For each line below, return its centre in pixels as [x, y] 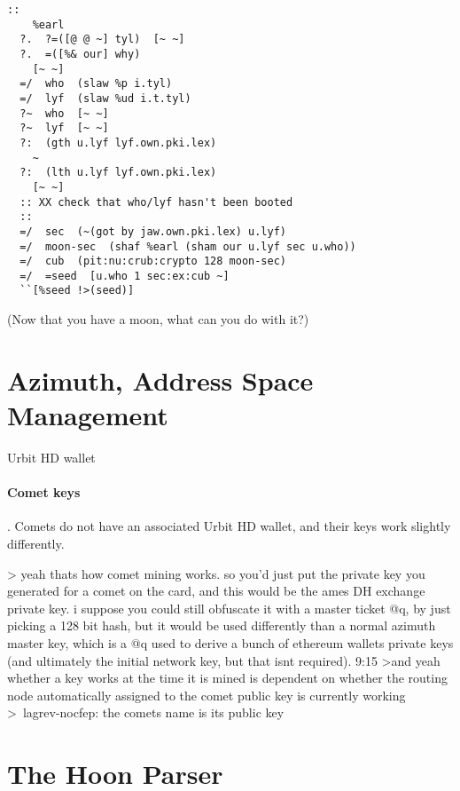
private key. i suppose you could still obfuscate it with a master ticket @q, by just [229, 608]
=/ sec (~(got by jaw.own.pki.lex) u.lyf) [153, 231]
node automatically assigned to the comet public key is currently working [207, 695]
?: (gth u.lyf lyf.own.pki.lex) [118, 142]
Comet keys [44, 492]
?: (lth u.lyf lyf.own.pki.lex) [118, 173]
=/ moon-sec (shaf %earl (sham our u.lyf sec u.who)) [188, 246]
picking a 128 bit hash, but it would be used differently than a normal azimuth [222, 625]
